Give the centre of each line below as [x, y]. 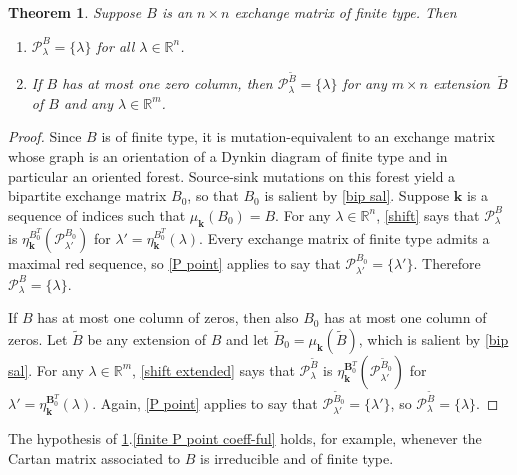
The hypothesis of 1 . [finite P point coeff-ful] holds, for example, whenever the [245, 438]
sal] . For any [46, 369]
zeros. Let [38, 338]
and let [247, 338]
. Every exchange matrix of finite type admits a [344, 237]
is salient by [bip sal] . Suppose [357, 195]
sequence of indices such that [97, 214]
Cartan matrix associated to [94, 457]
